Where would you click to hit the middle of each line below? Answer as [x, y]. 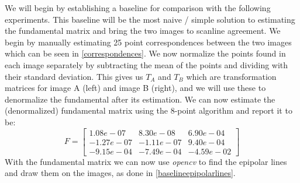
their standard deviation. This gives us [74, 76]
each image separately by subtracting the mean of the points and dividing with [146, 64]
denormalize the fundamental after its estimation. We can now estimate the [140, 99]
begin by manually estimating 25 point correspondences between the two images [148, 42]
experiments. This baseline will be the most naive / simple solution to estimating [150, 19]
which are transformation [231, 76]
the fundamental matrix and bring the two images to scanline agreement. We [143, 31]
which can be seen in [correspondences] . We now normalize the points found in [145, 53]
